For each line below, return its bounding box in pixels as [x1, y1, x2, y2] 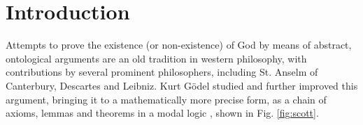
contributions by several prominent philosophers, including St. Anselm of [6, 65, 318, 79]
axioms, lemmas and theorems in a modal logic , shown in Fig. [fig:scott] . [6, 106, 319, 120]
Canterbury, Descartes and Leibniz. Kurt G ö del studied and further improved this [6, 78, 358, 92]
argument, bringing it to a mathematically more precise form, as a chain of [6, 92, 327, 106]
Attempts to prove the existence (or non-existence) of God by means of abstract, [6, 37, 352, 52]
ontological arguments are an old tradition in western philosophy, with [6, 51, 307, 65]
